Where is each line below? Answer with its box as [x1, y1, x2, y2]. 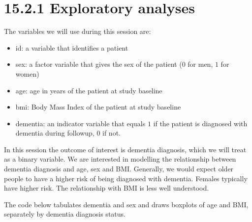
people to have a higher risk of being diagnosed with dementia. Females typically [4, 173, 248, 183]
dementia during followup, [15, 128, 94, 138]
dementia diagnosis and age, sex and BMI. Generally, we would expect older [4, 164, 234, 174]
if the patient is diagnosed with [153, 118, 248, 128]
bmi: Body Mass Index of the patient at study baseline [15, 102, 181, 112]
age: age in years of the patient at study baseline [15, 85, 162, 95]
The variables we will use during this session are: [4, 26, 151, 36]
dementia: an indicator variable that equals [15, 118, 146, 128]
